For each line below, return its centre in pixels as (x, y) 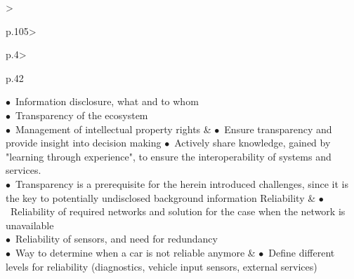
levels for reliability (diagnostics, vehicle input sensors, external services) (162, 266)
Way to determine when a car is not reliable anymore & (135, 252)
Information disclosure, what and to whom (107, 101)
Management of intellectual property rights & (113, 129)
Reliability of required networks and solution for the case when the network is (178, 211)
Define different (302, 252)
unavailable (30, 225)
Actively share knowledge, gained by (253, 143)
